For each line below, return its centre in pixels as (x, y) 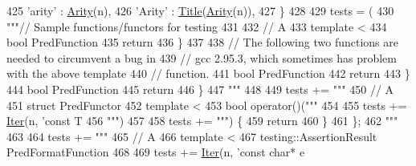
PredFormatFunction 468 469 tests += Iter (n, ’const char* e (156, 152)
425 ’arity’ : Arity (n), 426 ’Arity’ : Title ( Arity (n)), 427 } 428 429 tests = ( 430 (200, 10)
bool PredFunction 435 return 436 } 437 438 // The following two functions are (202, 42)
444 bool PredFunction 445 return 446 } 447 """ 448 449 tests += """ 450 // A (200, 89)
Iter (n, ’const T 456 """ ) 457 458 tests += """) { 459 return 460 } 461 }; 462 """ (202, 121)
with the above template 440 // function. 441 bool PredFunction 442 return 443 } (208, 73)
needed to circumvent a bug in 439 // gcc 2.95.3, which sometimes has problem (202, 57)
